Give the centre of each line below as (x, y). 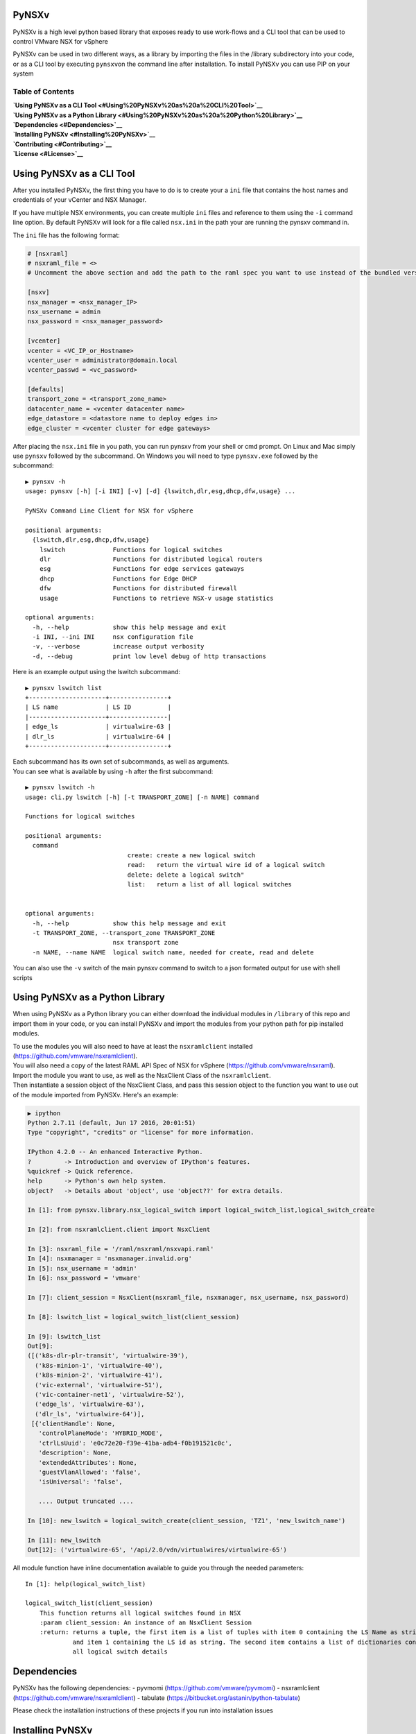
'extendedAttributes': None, (88, 1462)
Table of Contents (44, 92)
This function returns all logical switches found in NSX (140, 1613)
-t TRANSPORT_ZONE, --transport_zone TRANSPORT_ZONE (124, 933)
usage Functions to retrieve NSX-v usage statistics (156, 598)
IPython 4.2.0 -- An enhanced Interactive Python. (115, 1152)
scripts (23, 977)
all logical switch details (120, 1652)
